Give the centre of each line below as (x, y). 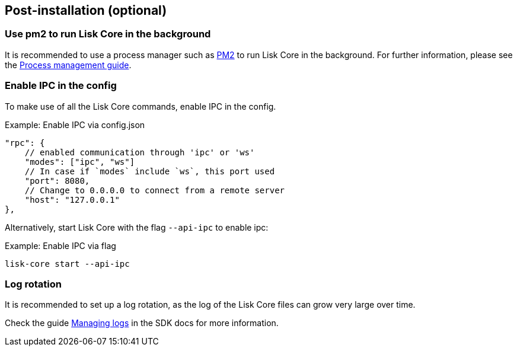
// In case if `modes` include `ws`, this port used (150, 171)
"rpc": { (25, 143)
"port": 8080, (57, 181)
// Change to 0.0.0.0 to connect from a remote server (155, 190)
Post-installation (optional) (86, 10)
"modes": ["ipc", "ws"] (80, 162)
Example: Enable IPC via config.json (75, 125)
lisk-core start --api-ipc (67, 264)
